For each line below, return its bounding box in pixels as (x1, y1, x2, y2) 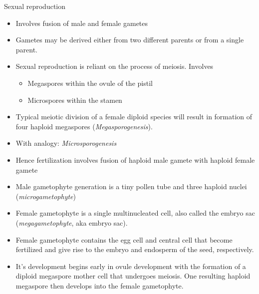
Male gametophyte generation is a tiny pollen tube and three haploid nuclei (15, 181, 247, 192)
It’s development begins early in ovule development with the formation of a (15, 261, 246, 271)
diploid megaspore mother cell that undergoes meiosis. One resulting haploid (15, 271, 251, 281)
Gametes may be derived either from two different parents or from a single (15, 34, 244, 45)
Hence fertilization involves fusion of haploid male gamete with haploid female (15, 154, 255, 165)
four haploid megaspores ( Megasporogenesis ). (15, 121, 153, 131)
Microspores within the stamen (27, 94, 122, 105)
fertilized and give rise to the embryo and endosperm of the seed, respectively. (15, 244, 254, 255)
